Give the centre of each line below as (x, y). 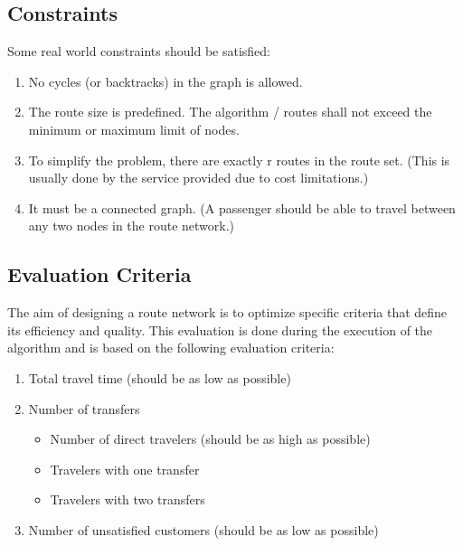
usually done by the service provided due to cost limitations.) (198, 178)
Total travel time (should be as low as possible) (160, 377)
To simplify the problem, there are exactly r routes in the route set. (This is (239, 160)
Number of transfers (84, 408)
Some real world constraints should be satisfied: (139, 51)
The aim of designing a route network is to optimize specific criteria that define (227, 312)
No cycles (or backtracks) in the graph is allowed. (165, 81)
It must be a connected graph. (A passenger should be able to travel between (242, 207)
